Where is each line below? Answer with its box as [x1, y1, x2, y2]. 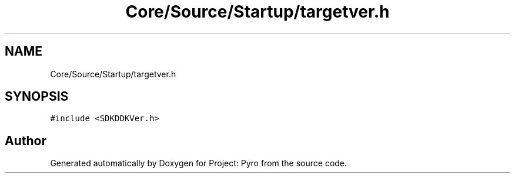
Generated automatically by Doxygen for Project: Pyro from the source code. [50, 158, 347, 169]
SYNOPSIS [5, 89, 69, 104]
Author [5, 133, 46, 148]
